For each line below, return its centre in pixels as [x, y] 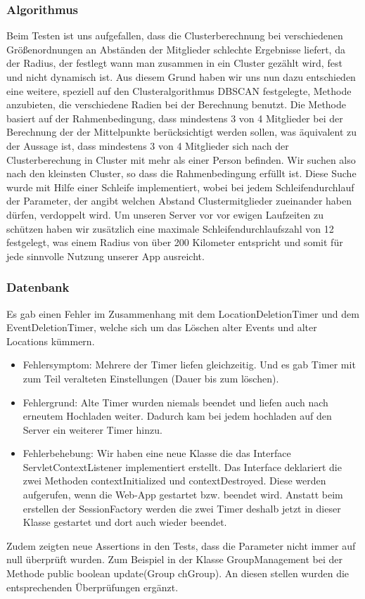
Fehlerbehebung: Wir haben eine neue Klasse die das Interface [157, 453]
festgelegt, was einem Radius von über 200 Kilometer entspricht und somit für [175, 242]
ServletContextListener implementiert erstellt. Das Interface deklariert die [182, 466]
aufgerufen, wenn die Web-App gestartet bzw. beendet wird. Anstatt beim [183, 495]
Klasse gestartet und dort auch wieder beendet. [125, 522]
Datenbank [38, 287]
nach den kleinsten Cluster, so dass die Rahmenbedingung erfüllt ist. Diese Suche [181, 173]
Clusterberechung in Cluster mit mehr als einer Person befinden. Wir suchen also [181, 159]
